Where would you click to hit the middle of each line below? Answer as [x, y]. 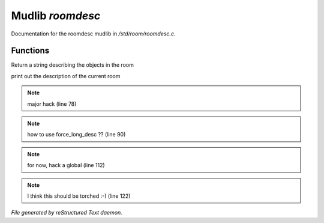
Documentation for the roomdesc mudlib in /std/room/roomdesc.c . [93, 34]
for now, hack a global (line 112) [66, 165]
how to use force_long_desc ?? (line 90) [76, 135]
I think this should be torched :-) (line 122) [79, 196]
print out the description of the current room [66, 76]
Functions [30, 51]
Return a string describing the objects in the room [73, 65]
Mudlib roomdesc [56, 16]
